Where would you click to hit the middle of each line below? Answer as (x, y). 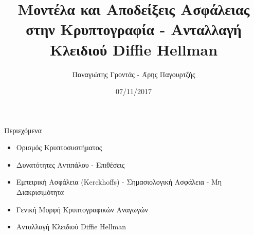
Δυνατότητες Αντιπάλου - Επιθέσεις (70, 164)
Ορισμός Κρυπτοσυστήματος (59, 147)
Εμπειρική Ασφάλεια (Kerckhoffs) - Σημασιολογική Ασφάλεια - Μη (119, 182)
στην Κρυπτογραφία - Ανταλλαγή (134, 29)
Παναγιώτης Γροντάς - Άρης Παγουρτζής (134, 74)
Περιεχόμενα (23, 130)
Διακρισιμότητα (40, 192)
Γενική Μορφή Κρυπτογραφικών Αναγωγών (82, 209)
